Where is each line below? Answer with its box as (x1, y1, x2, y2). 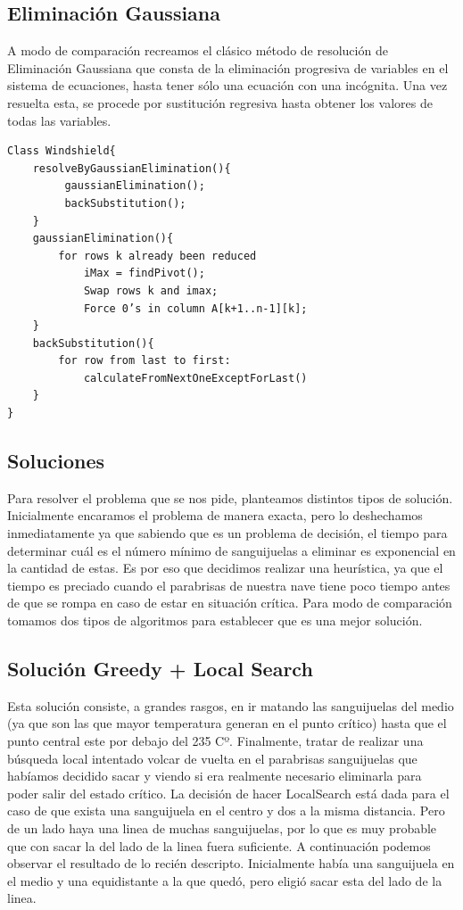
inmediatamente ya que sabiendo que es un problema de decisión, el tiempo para (7, 524, 448, 542)
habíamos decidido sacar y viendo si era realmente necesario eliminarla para (7, 766, 422, 785)
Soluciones (7, 447, 105, 475)
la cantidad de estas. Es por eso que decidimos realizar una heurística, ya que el (7, 558, 443, 577)
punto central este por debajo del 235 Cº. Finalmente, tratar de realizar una (7, 732, 424, 750)
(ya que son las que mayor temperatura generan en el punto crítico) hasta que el (7, 714, 447, 732)
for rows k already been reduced (58, 249, 257, 262)
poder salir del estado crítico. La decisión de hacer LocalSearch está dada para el (7, 783, 450, 802)
